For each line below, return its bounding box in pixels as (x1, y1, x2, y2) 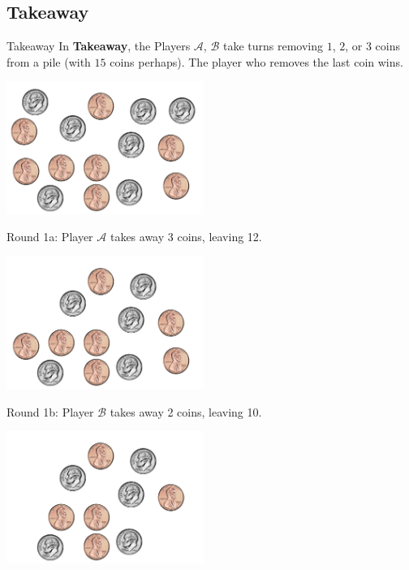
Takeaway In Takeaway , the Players (6, 37, 191, 54)
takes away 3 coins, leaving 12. (110, 228, 262, 245)
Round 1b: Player (6, 403, 94, 420)
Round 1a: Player (6, 228, 93, 245)
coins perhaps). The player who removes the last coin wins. (110, 53, 403, 70)
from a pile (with (6, 53, 91, 70)
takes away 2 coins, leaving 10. (110, 403, 262, 420)
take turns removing (222, 37, 323, 54)
